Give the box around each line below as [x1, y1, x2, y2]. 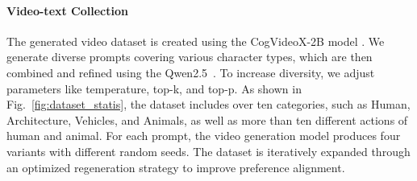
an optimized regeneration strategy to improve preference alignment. [6, 158, 345, 175]
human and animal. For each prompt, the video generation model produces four [6, 127, 401, 144]
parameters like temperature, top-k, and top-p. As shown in [6, 80, 302, 97]
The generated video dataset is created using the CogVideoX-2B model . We [6, 32, 385, 49]
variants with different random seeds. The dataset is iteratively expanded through [6, 142, 411, 159]
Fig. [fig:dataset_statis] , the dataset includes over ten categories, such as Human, [6, 96, 411, 113]
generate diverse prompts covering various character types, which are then [6, 48, 373, 65]
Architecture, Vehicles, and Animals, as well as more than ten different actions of [6, 111, 408, 128]
